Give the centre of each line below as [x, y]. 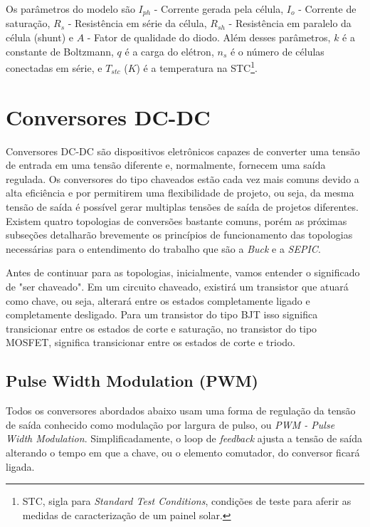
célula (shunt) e [39, 37]
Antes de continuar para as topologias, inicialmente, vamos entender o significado [183, 272]
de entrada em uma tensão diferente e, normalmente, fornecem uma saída [166, 165]
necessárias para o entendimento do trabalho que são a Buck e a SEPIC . [163, 248]
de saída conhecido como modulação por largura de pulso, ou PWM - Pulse [170, 424]
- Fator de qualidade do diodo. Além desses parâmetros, [209, 37]
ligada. [20, 466]
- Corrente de [327, 9]
